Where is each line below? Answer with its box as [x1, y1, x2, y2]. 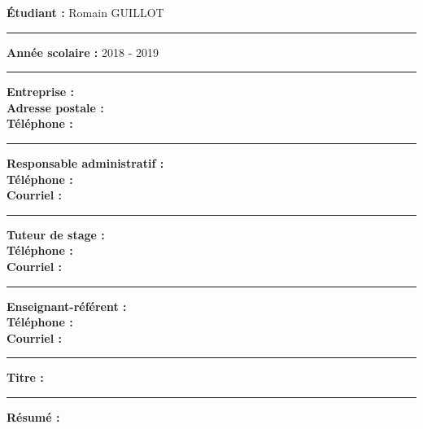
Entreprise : [7, 83, 74, 100]
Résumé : [7, 408, 60, 425]
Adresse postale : [7, 98, 104, 116]
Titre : [7, 369, 44, 386]
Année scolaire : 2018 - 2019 [7, 43, 159, 60]
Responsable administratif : [7, 154, 164, 171]
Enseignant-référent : [7, 297, 127, 314]
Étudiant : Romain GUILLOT [7, 4, 164, 20]
